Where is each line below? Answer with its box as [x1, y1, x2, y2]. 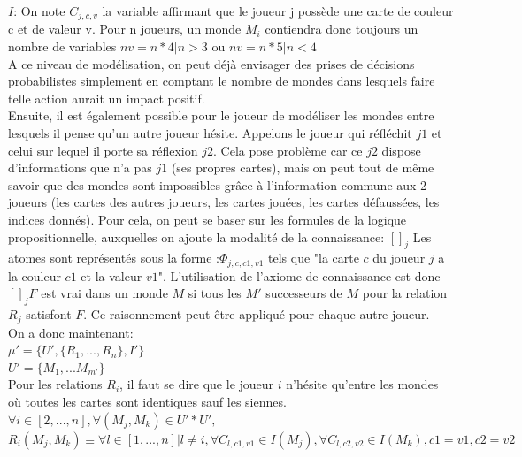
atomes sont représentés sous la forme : [8, 248, 219, 267]
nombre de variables [8, 37, 117, 56]
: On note [13, 2, 65, 19]
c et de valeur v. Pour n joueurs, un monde [8, 19, 242, 38]
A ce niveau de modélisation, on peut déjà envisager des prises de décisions [8, 54, 415, 72]
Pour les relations [8, 375, 103, 393]
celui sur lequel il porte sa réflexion [8, 141, 198, 159]
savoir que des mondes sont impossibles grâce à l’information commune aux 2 [8, 175, 427, 194]
